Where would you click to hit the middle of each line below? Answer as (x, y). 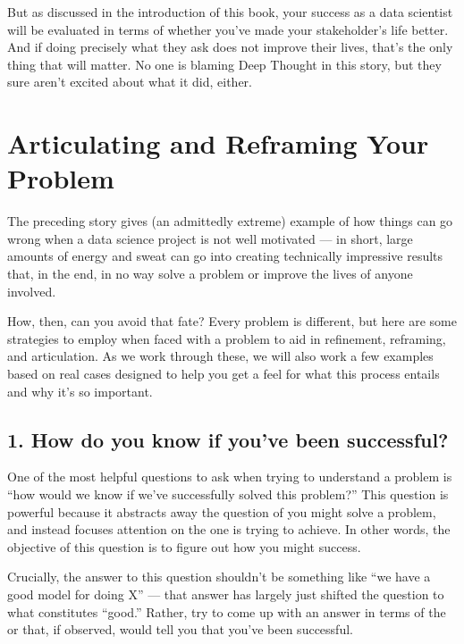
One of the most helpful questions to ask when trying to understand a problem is (230, 477)
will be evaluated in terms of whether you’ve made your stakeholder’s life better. (228, 29)
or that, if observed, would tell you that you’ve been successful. (180, 629)
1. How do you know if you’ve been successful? (228, 439)
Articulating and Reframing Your (218, 143)
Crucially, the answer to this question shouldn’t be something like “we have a (219, 577)
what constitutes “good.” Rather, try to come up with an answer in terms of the (227, 611)
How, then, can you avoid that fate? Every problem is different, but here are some (232, 321)
